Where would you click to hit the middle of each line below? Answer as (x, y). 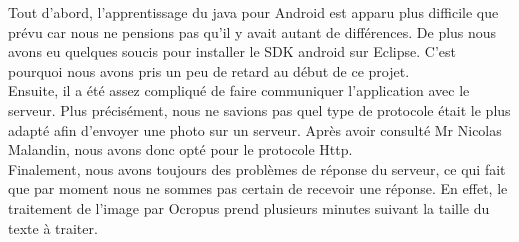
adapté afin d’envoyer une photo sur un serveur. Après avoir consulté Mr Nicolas (255, 129)
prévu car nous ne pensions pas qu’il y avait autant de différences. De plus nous (252, 31)
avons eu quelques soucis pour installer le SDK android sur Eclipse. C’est (232, 51)
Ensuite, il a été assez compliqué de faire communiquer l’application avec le (239, 90)
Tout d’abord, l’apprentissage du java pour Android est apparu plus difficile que (253, 12)
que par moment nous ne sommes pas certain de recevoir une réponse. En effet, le (258, 188)
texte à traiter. (53, 227)
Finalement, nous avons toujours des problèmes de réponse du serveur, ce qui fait (257, 168)
